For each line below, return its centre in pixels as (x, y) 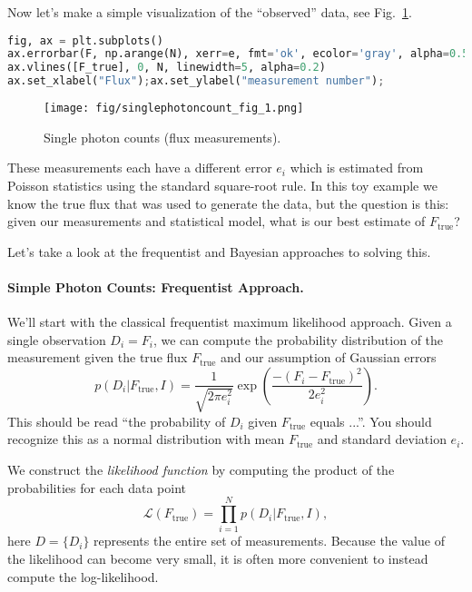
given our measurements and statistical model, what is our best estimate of (216, 221)
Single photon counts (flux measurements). (162, 137)
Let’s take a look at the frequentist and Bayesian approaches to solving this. (219, 251)
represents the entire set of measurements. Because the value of (269, 541)
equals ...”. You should (371, 421)
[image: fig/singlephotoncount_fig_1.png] (174, 109)
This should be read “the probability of (117, 421)
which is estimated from (357, 168)
